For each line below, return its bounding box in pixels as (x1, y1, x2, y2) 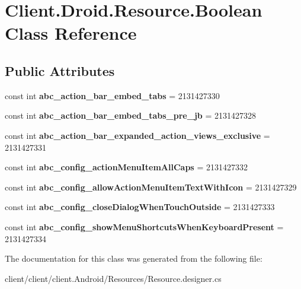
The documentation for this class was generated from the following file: (5, 252, 262, 265)
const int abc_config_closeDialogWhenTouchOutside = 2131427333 (5, 201, 275, 213)
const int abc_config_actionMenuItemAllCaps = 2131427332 (5, 161, 248, 173)
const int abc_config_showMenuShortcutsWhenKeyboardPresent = (5, 220, 284, 233)
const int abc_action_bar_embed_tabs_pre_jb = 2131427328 (5, 109, 256, 122)
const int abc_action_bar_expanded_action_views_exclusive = (5, 129, 270, 141)
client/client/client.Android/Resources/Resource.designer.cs (5, 272, 222, 284)
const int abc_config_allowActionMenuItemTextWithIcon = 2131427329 (5, 180, 297, 193)
